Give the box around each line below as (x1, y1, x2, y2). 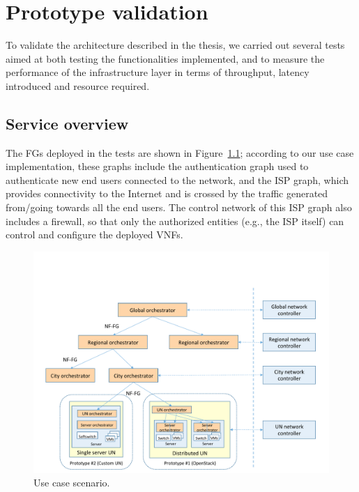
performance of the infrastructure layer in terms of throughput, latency (6, 65, 310, 79)
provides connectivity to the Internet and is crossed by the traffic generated (6, 186, 328, 201)
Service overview (6, 112, 129, 134)
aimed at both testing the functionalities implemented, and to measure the (6, 51, 325, 66)
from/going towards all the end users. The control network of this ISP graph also (6, 200, 352, 215)
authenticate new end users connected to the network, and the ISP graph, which (6, 172, 349, 187)
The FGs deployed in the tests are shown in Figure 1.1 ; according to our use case (6, 145, 354, 160)
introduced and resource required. (6, 78, 150, 93)
